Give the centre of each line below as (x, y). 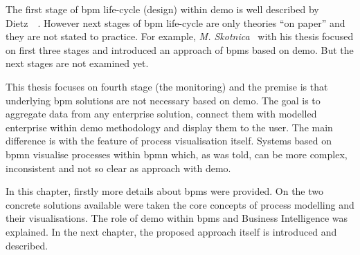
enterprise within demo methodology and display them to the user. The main (169, 127)
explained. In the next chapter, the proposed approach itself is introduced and (171, 231)
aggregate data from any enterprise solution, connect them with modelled (161, 114)
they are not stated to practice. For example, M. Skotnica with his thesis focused (180, 36)
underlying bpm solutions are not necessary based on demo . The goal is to (163, 100)
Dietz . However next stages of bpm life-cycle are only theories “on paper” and (175, 22)
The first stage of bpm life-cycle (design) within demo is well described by (162, 9)
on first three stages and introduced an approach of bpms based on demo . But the (180, 49)
